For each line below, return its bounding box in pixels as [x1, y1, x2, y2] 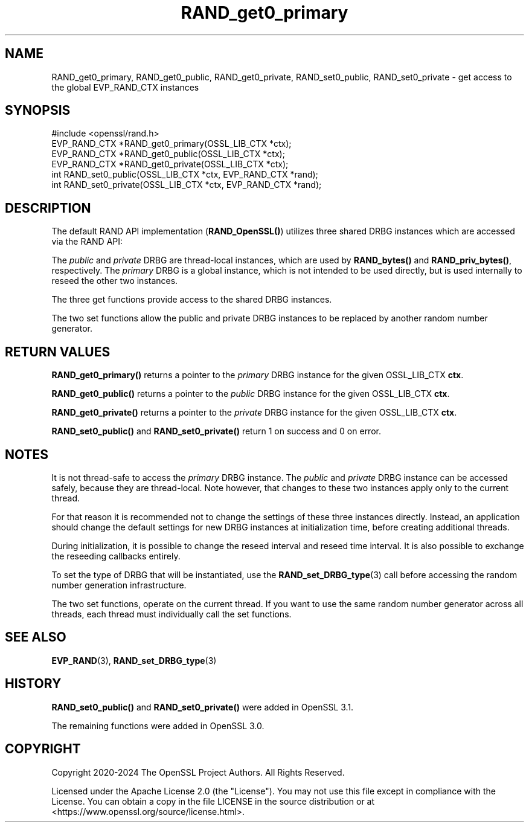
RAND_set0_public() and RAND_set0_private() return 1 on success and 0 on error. [51, 426, 381, 437]
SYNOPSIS [5, 103, 71, 118]
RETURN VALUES [5, 344, 111, 359]
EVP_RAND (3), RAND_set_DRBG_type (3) [51, 655, 217, 666]
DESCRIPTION [5, 200, 91, 216]
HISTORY [5, 676, 62, 692]
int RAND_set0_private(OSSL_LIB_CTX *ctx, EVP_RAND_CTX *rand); [51, 179, 322, 190]
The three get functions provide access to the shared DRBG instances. [51, 294, 332, 305]
